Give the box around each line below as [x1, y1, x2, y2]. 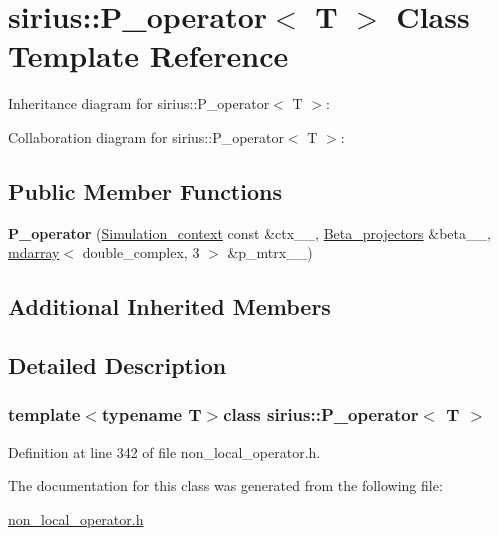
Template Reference [8, 35, 289, 76]
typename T [101, 402, 202, 427]
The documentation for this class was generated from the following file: [8, 475, 443, 496]
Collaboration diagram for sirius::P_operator [8, 126, 284, 147]
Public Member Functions [8, 175, 282, 206]
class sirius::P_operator [223, 402, 419, 427]
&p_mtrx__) [227, 242, 313, 263]
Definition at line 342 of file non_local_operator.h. [8, 441, 321, 462]
